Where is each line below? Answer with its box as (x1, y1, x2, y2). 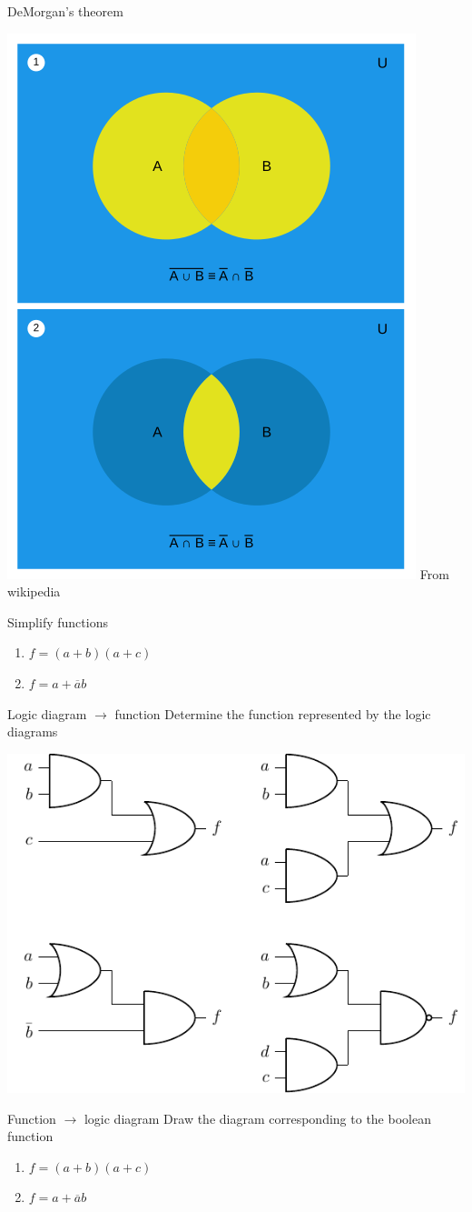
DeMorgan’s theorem (7, 2, 123, 20)
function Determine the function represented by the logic (114, 704, 431, 723)
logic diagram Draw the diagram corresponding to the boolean (84, 1108, 431, 1127)
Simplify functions (7, 612, 108, 631)
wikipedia (7, 582, 61, 601)
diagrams (7, 722, 58, 741)
